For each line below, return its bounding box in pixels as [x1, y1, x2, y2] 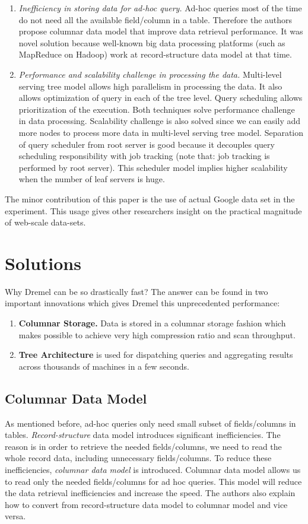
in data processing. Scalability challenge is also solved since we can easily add [18, 115, 301, 127]
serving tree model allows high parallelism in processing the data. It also [18, 80, 282, 92]
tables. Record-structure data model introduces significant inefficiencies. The [5, 428, 281, 441]
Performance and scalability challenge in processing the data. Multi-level [18, 68, 282, 80]
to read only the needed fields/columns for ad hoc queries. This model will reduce [5, 475, 302, 487]
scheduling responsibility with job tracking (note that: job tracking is [18, 150, 270, 162]
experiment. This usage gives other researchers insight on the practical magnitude [5, 204, 302, 217]
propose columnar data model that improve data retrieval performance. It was [18, 25, 303, 37]
